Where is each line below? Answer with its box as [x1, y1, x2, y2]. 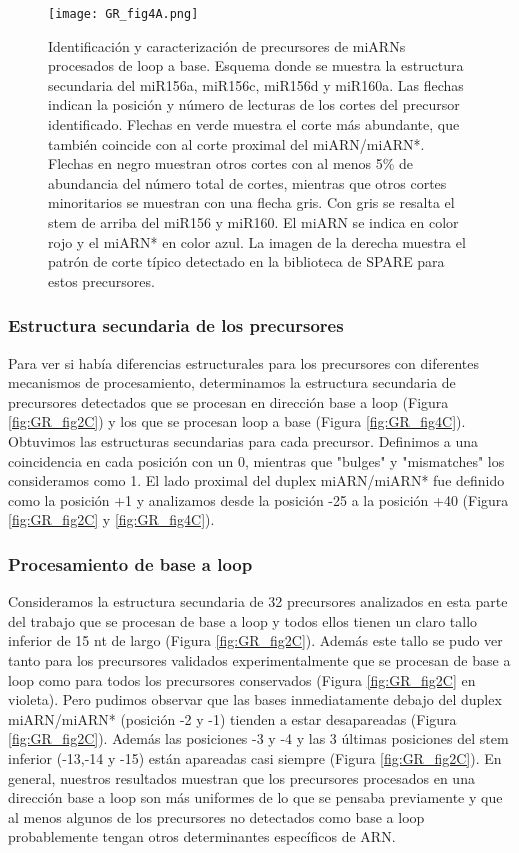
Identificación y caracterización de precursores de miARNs [48, 35, 406, 56]
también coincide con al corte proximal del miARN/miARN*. [48, 133, 425, 154]
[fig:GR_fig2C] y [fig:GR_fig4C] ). [8, 509, 215, 530]
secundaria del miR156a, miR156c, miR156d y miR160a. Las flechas [48, 74, 464, 95]
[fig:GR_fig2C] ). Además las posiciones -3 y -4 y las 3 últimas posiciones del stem [8, 728, 509, 749]
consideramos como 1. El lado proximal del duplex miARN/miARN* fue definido [8, 470, 505, 491]
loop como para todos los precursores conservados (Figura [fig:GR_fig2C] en [8, 669, 476, 690]
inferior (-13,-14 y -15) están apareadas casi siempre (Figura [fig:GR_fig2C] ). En [8, 747, 502, 768]
